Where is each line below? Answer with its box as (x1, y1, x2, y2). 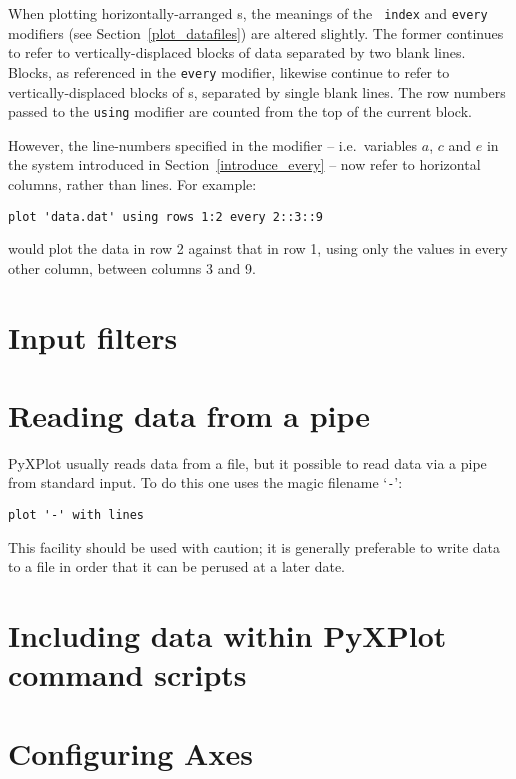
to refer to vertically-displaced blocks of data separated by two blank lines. (8, 42, 466, 63)
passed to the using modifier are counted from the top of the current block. (8, 101, 472, 122)
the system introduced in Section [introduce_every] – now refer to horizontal (8, 154, 481, 175)
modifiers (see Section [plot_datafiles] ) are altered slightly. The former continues (8, 22, 504, 43)
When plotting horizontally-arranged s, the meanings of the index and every (8, 3, 488, 23)
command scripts (8, 654, 247, 695)
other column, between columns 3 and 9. (8, 257, 256, 278)
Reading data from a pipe (8, 394, 371, 435)
